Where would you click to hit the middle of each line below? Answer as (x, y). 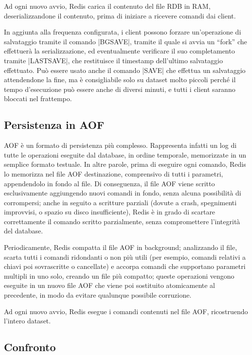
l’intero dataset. (27, 321)
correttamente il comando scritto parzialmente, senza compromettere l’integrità (122, 221)
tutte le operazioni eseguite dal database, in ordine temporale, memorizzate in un (125, 154)
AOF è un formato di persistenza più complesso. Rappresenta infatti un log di (120, 145)
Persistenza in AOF (54, 125)
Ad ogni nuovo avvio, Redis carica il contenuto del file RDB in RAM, (107, 6)
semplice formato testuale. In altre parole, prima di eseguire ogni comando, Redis (125, 164)
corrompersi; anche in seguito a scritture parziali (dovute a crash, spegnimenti (120, 202)
